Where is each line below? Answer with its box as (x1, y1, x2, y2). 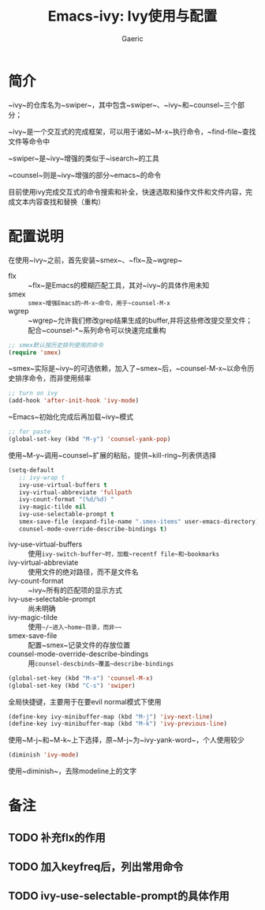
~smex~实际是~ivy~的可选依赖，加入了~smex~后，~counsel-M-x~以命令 (8, 364, 248, 373)
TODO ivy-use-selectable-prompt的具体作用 (8, 889, 230, 903)
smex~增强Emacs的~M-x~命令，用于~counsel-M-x (28, 299, 171, 307)
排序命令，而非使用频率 (14, 373, 91, 383)
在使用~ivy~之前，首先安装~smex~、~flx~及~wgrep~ (8, 255, 183, 265)
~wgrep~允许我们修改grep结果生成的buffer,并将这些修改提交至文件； (28, 315, 253, 325)
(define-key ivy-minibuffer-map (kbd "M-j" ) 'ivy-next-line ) (8, 712, 214, 720)
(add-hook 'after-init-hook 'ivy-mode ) (8, 397, 140, 405)
